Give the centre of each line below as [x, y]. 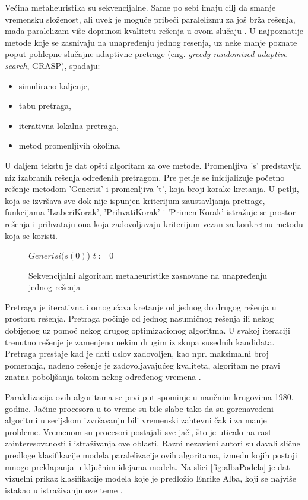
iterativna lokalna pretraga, [69, 125]
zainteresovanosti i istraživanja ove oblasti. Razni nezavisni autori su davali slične [153, 443]
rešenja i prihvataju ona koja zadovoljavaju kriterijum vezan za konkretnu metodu [154, 223]
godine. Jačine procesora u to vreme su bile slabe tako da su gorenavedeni [139, 408]
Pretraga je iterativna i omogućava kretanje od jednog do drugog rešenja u [141, 306]
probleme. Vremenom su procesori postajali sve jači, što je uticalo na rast [138, 431]
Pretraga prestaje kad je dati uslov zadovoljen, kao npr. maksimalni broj [137, 353]
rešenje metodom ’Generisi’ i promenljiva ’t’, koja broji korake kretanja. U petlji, [152, 189]
